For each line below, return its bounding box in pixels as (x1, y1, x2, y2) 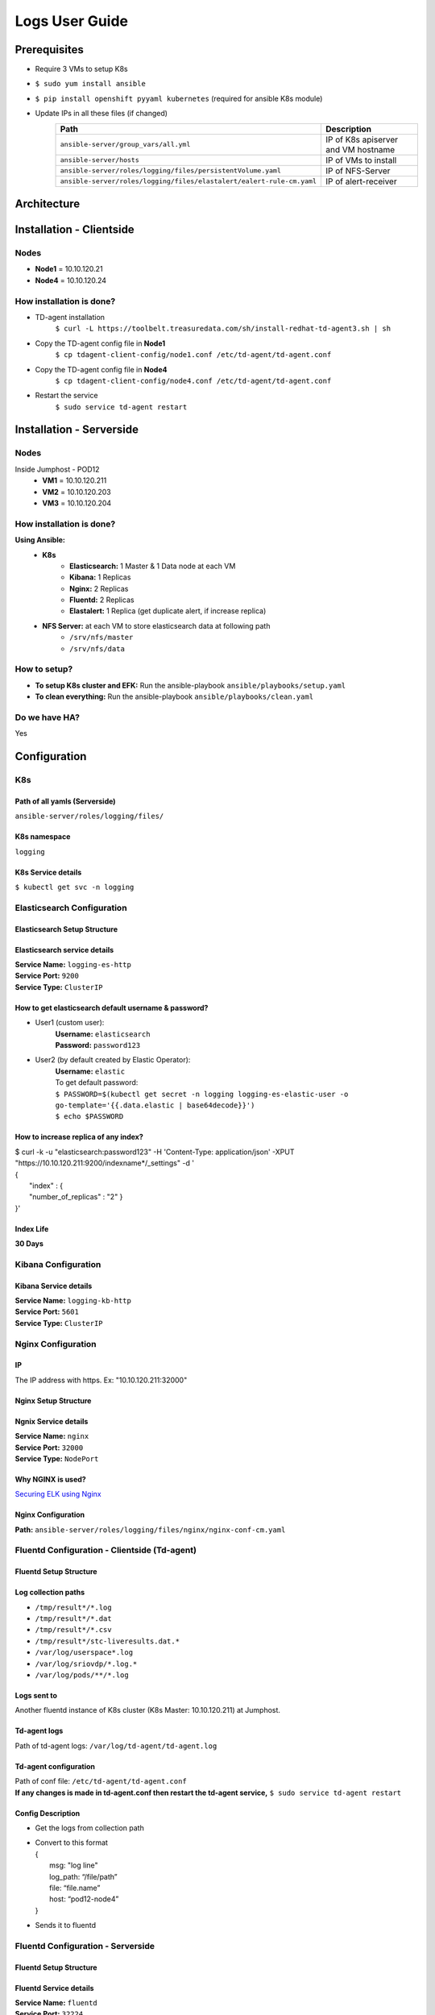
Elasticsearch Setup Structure (14, 924, 118, 934)
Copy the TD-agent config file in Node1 (35, 339, 166, 348)
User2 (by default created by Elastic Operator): (35, 1055, 191, 1065)
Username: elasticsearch (55, 1028, 151, 1039)
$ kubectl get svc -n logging (14, 883, 135, 892)
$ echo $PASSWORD (55, 1112, 124, 1121)
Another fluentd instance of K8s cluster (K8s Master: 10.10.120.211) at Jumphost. (14, 1705, 281, 1715)
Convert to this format (35, 1838, 109, 1847)
